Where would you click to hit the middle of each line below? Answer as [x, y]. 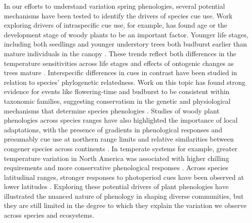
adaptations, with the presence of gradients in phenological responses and [113, 129]
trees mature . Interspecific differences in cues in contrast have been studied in [121, 72]
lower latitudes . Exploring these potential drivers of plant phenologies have [116, 186]
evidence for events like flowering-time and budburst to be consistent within [117, 91]
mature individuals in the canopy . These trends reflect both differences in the [120, 53]
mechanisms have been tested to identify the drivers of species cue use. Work [118, 15]
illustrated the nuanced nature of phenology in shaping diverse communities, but [124, 196]
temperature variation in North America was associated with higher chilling [117, 158]
